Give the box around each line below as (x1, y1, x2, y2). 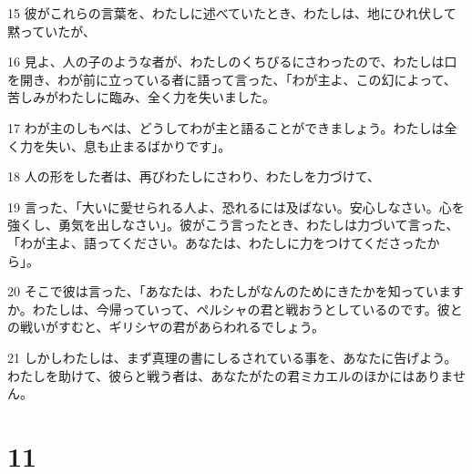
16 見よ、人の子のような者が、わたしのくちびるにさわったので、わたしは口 (7, 52, 457, 71)
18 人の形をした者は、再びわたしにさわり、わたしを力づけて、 (7, 167, 381, 186)
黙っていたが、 (7, 21, 97, 40)
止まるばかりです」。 (108, 136, 231, 155)
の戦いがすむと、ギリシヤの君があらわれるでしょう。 (7, 317, 324, 336)
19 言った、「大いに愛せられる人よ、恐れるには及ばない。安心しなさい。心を (7, 197, 465, 216)
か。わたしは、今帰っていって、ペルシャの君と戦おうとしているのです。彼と (7, 299, 463, 318)
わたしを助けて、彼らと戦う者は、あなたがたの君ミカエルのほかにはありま (7, 366, 453, 385)
